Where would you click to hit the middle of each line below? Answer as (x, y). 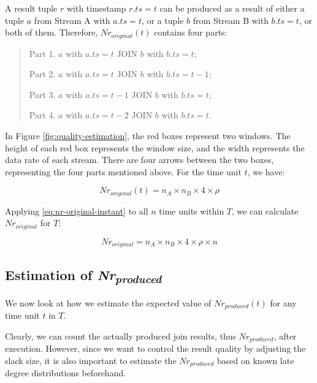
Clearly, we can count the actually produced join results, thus (120, 336)
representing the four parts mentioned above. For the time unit (123, 171)
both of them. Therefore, (52, 32)
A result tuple (31, 8)
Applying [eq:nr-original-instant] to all (77, 210)
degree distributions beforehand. (66, 373)
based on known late (256, 360)
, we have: (266, 171)
